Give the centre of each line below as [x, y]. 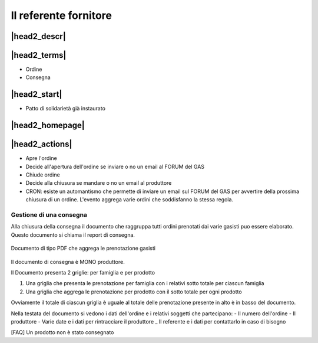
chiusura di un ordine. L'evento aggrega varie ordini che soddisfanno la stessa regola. [130, 200]
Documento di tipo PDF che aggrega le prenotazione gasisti [83, 249]
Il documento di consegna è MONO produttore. [68, 262]
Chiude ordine [43, 175]
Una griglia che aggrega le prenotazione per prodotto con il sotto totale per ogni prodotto [134, 292]
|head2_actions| [42, 144]
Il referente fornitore [61, 15]
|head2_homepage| [48, 125]
